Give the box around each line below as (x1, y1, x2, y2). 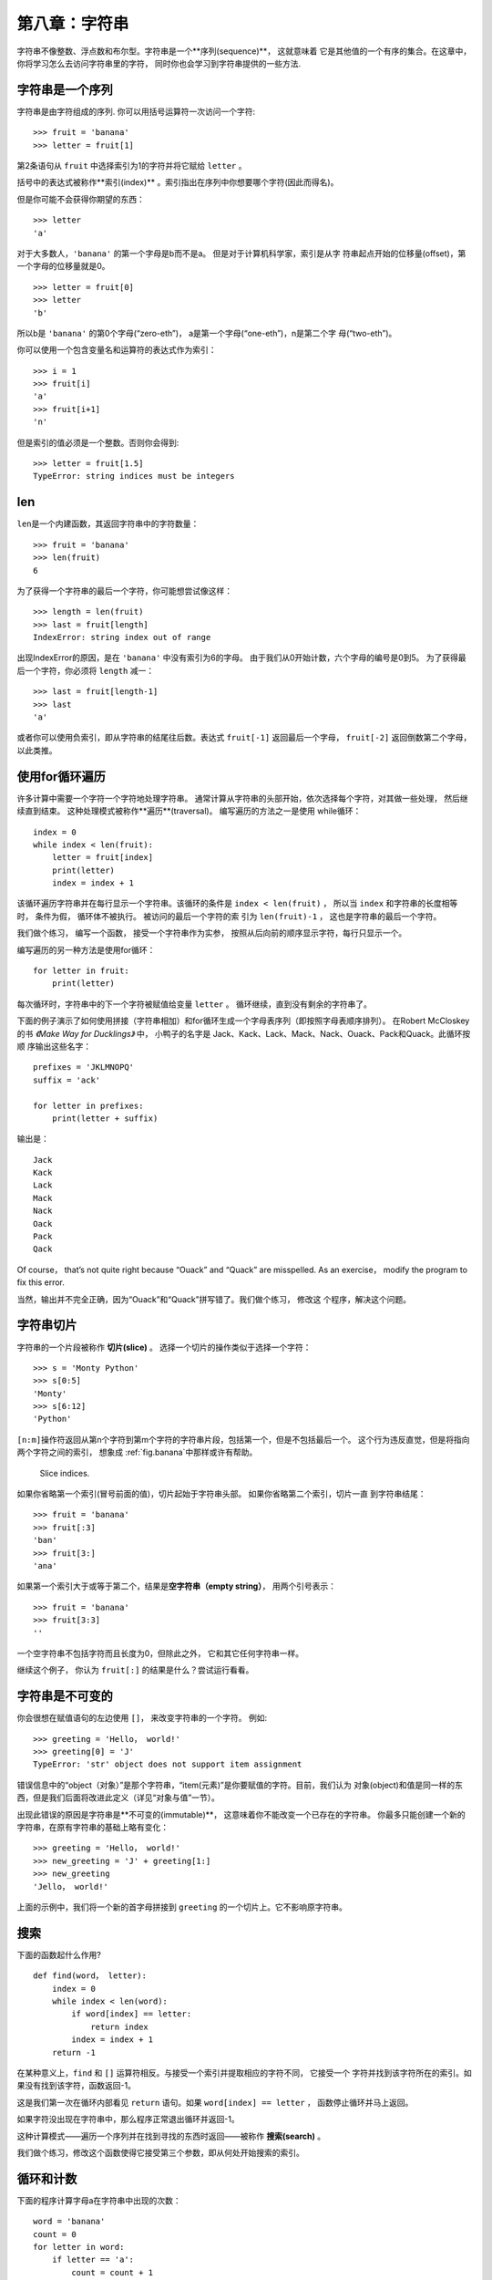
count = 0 (33, 2229, 77, 2239)
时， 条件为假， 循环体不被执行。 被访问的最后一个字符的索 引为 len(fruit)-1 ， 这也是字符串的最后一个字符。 (16, 910, 442, 921)
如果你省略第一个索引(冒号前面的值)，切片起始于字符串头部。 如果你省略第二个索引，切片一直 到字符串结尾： (16, 1488, 427, 1499)
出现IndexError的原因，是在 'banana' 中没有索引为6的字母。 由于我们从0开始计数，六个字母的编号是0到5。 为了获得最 (16, 652, 466, 663)
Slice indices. (39, 1467, 90, 1478)
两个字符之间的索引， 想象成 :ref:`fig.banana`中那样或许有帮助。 (16, 1446, 258, 1458)
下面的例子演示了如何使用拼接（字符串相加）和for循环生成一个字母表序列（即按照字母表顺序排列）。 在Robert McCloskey (16, 1015, 470, 1026)
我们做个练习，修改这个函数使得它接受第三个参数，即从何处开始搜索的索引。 (16, 2147, 304, 2158)
